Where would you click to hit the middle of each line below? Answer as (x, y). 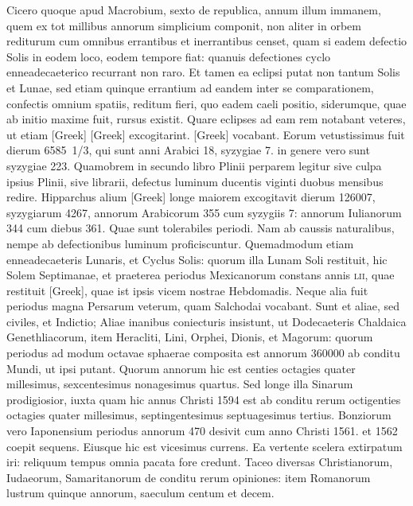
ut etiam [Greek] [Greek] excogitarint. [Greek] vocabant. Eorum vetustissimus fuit (206, 134)
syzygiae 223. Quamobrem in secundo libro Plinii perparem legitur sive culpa (194, 165)
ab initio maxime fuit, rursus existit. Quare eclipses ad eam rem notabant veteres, (206, 119)
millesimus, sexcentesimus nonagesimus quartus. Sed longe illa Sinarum (180, 384)
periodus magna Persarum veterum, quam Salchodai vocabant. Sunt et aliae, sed (203, 306)
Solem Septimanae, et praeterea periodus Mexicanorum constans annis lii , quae (201, 275)
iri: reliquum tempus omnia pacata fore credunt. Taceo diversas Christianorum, (200, 462)
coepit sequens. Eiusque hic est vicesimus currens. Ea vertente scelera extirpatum (205, 446)
